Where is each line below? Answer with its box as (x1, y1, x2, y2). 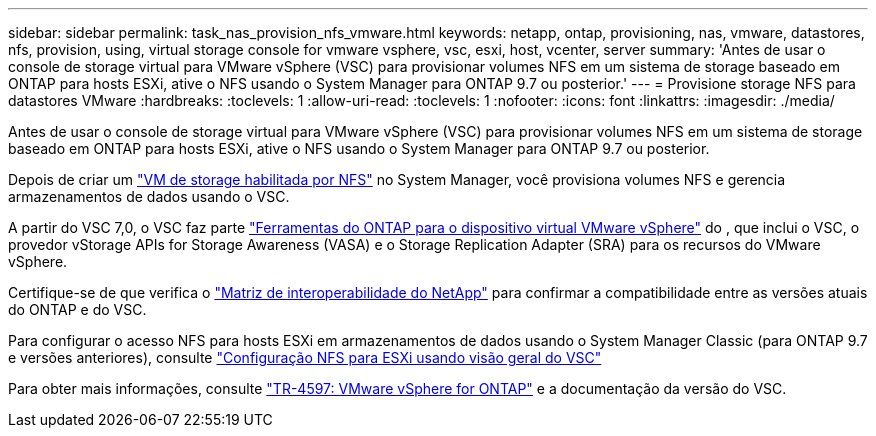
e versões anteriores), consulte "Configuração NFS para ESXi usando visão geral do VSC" (8, 349, 602, 366)
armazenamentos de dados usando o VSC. (8, 188, 290, 205)
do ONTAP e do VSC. (8, 301, 147, 318)
